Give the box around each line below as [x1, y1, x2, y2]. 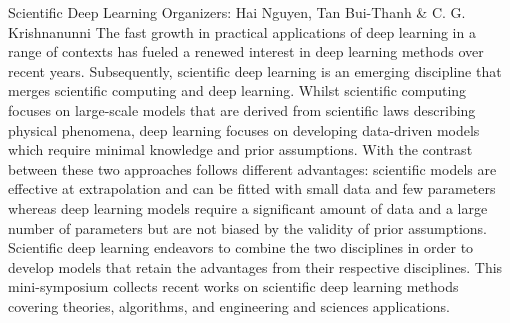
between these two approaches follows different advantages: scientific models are [8, 158, 497, 179]
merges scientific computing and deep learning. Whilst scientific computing [8, 80, 467, 101]
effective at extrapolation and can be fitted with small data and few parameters [8, 178, 496, 199]
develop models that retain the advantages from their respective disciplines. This [8, 256, 503, 277]
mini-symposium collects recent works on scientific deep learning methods [8, 276, 459, 297]
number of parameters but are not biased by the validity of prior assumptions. [8, 217, 487, 238]
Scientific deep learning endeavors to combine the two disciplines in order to [8, 237, 474, 258]
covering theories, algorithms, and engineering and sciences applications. [8, 295, 450, 316]
